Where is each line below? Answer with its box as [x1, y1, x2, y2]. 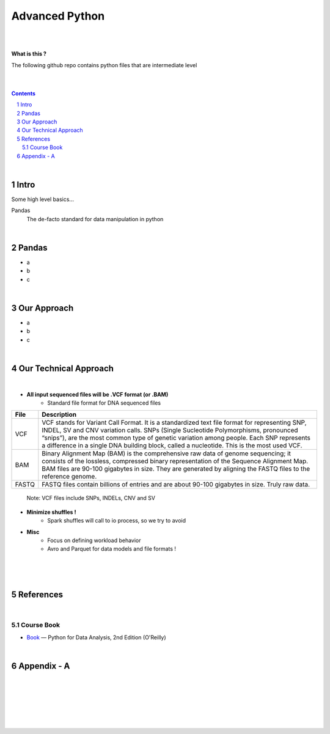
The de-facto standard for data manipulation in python [26, 215, 164, 222]
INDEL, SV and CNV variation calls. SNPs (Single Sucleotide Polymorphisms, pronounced [42, 426, 299, 435]
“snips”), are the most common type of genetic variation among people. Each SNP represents [42, 434, 311, 442]
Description [42, 410, 76, 419]
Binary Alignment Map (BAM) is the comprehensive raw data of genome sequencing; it [42, 449, 291, 458]
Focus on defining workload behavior [47, 537, 141, 544]
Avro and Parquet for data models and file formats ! [47, 545, 177, 552]
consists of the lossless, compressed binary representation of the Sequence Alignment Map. [42, 457, 309, 466]
